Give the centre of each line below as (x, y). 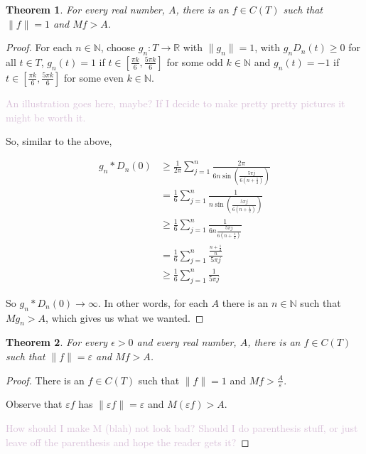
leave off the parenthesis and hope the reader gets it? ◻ (128, 442)
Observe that (34, 404)
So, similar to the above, (59, 141)
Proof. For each (39, 47)
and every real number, (187, 342)
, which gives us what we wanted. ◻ (125, 317)
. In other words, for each (153, 302)
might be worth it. (46, 117)
